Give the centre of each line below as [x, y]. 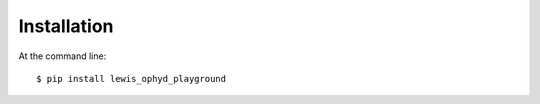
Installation [66, 26]
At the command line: [62, 56]
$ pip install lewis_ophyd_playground [131, 78]
